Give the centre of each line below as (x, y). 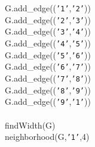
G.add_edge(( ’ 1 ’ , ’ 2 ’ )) (48, 8)
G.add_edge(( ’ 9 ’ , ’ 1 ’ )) (48, 101)
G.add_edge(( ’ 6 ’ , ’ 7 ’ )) (48, 66)
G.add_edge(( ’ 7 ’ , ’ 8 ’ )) (48, 78)
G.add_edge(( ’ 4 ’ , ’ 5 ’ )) (48, 43)
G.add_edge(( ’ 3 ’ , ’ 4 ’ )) (48, 31)
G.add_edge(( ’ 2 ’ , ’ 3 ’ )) (48, 19)
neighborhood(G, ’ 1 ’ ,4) (47, 137)
